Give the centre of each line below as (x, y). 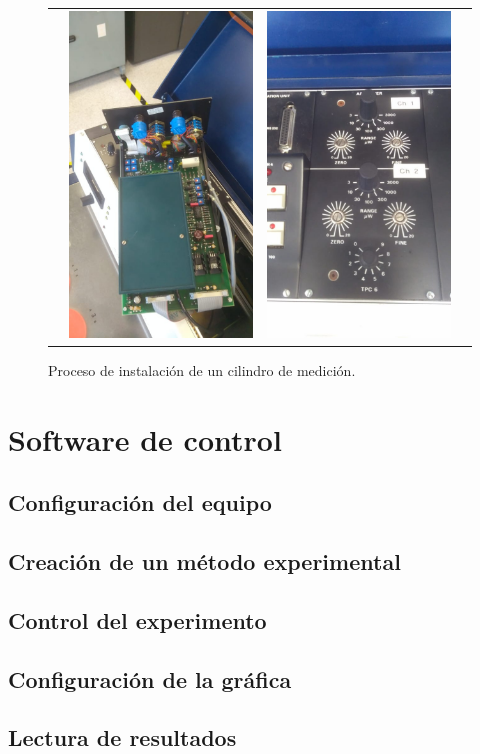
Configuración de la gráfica (150, 678)
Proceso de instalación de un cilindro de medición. (202, 369)
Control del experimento (137, 619)
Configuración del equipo (140, 502)
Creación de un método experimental (204, 561)
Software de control (145, 438)
